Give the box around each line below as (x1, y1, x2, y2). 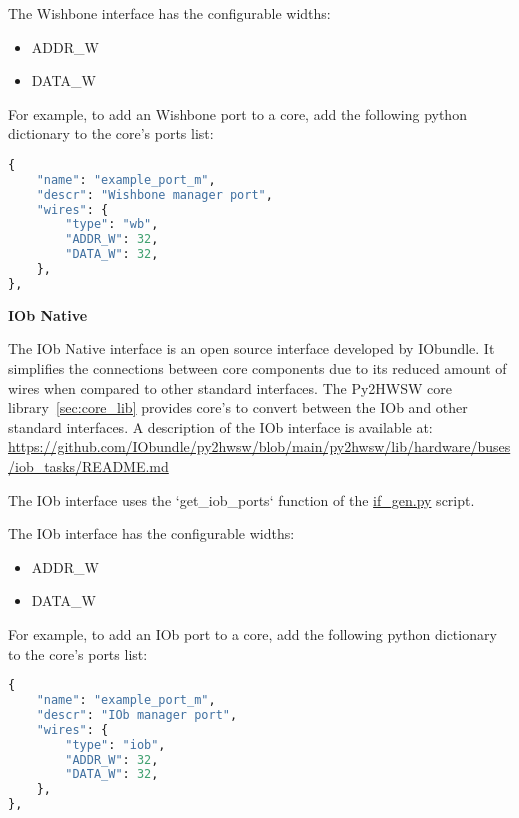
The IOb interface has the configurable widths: (8, 523, 295, 544)
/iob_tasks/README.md (8, 456, 169, 476)
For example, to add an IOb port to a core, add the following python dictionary (8, 623, 497, 644)
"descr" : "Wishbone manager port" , (36, 187, 273, 202)
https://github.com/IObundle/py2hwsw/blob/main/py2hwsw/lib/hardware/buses (8, 436, 511, 457)
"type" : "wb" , (65, 217, 159, 232)
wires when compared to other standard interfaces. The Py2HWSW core (8, 377, 452, 398)
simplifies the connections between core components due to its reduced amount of (8, 358, 507, 379)
